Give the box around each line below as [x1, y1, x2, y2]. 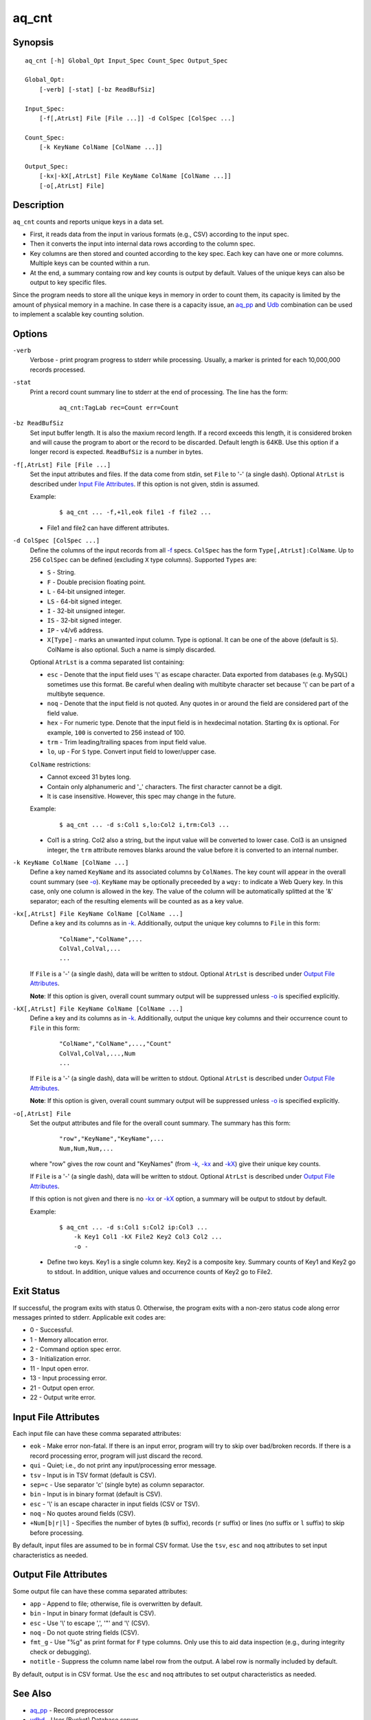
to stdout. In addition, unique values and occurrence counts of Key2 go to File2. [47, 1267, 273, 1276]
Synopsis [12, 36, 54, 48]
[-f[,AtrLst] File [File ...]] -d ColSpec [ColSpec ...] [38, 114, 235, 122]
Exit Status [12, 1285, 60, 1297]
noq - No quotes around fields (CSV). [30, 1509, 136, 1518]
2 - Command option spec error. [30, 1345, 122, 1353]
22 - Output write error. [30, 1393, 96, 1401]
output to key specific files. [30, 278, 107, 286]
